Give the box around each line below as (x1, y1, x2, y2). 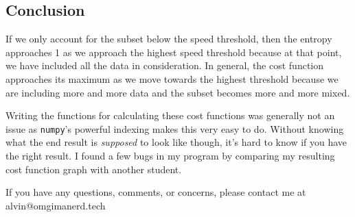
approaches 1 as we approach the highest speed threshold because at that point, (5, 44, 342, 59)
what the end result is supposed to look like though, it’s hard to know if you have (5, 135, 347, 149)
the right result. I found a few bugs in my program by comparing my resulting (5, 149, 335, 163)
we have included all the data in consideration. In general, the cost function (5, 58, 324, 73)
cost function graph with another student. (5, 162, 182, 176)
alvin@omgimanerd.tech (5, 198, 106, 212)
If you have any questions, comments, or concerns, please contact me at (5, 185, 306, 199)
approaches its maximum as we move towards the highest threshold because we (5, 71, 339, 86)
